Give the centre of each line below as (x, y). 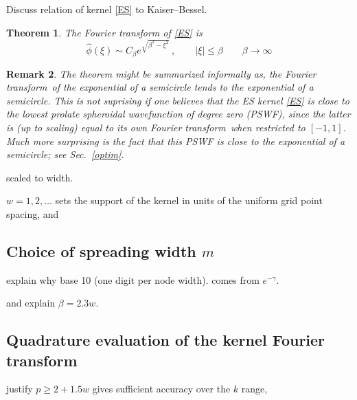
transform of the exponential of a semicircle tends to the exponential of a (160, 87)
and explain (31, 303)
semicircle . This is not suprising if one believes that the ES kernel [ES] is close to (178, 100)
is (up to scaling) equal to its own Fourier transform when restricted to (156, 127)
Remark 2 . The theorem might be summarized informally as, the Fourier (161, 73)
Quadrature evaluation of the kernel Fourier (166, 340)
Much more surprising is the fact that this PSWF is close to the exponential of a (176, 141)
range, (254, 389)
